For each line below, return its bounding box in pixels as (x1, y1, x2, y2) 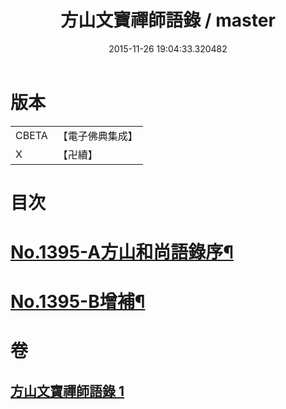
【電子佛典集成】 (57, 129, 138, 143)
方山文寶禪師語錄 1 (10, 382, 125, 400)
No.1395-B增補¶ (10, 291, 146, 313)
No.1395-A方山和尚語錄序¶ (10, 241, 234, 264)
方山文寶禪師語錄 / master (60, 9, 276, 32)
